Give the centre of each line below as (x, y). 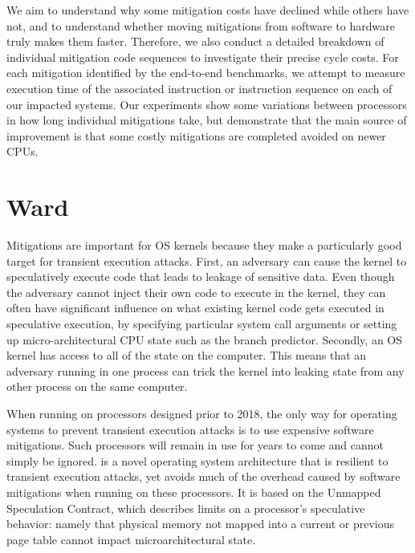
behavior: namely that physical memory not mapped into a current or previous (201, 524)
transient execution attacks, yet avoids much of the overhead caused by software (203, 476)
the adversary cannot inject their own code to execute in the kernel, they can (196, 292)
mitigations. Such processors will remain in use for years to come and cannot (195, 445)
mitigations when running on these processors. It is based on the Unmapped (194, 492)
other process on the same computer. (97, 386)
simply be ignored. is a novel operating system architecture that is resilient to (197, 460)
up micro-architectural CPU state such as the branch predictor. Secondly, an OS (205, 339)
